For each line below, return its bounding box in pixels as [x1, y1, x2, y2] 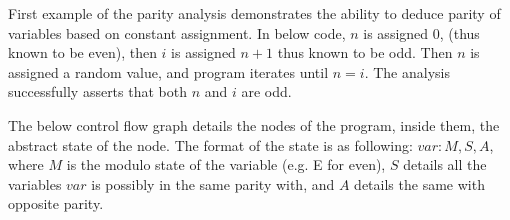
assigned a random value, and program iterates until [8, 61, 329, 82]
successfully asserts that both [8, 81, 187, 102]
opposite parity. [8, 193, 104, 214]
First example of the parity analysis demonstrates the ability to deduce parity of [8, 3, 501, 23]
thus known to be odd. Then [277, 42, 453, 63]
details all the [403, 154, 487, 175]
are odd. [241, 81, 292, 102]
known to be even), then [8, 42, 157, 63]
